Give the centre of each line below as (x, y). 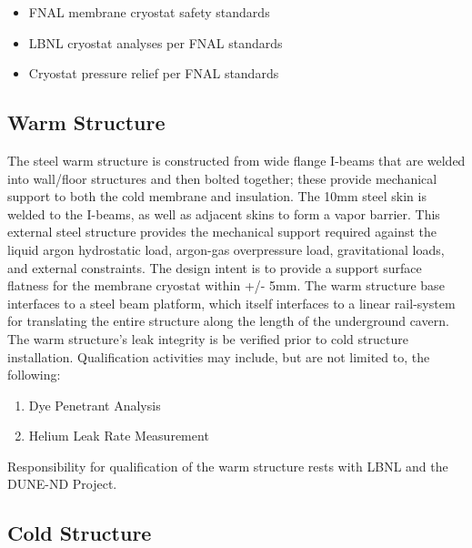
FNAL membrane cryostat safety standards (149, 12)
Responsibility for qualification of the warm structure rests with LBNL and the (228, 466)
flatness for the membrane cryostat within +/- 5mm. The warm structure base (226, 285)
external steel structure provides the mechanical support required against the (222, 232)
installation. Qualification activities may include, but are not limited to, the (219, 356)
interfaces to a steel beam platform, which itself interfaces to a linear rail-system (231, 303)
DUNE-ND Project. (62, 484)
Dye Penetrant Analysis (95, 405)
